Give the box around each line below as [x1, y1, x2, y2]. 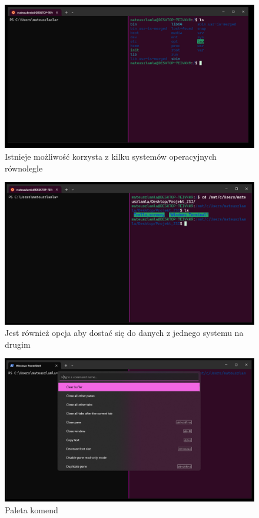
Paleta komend [5, 503, 58, 516]
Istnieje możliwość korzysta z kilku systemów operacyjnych [5, 150, 217, 163]
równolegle [5, 161, 43, 174]
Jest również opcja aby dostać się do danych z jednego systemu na [5, 326, 244, 339]
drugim [5, 338, 31, 350]
